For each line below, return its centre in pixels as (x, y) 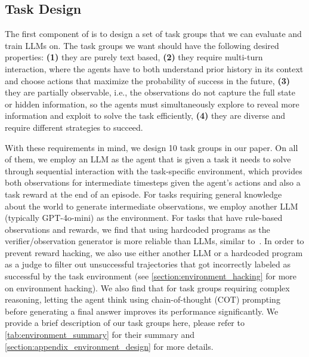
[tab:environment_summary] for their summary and (100, 335)
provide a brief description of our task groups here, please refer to (125, 323)
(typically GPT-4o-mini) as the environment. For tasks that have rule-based (144, 218)
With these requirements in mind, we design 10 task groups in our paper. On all (152, 147)
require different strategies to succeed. (74, 127)
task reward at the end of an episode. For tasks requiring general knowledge (143, 194)
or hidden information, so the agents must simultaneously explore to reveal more (152, 104)
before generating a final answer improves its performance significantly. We (142, 311)
